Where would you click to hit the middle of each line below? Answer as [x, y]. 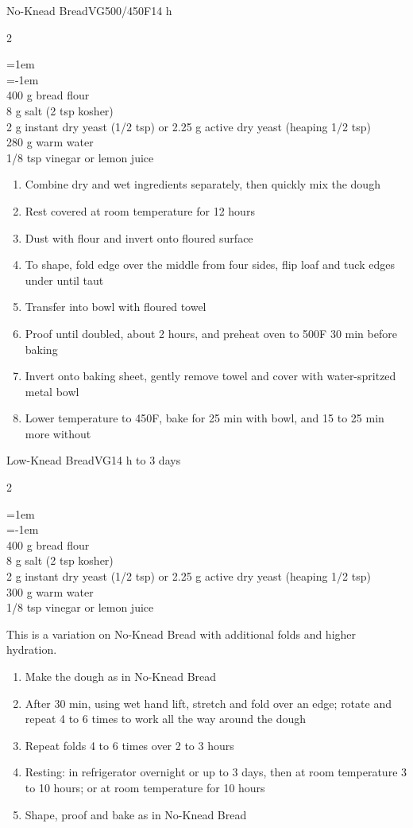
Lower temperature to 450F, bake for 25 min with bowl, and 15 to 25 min [205, 418]
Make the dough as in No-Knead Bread [121, 676]
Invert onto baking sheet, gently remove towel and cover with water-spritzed [210, 376]
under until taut [64, 280]
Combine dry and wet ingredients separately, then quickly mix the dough [203, 184]
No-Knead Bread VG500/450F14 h [89, 10]
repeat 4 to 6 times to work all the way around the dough [166, 719]
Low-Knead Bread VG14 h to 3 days [94, 460]
